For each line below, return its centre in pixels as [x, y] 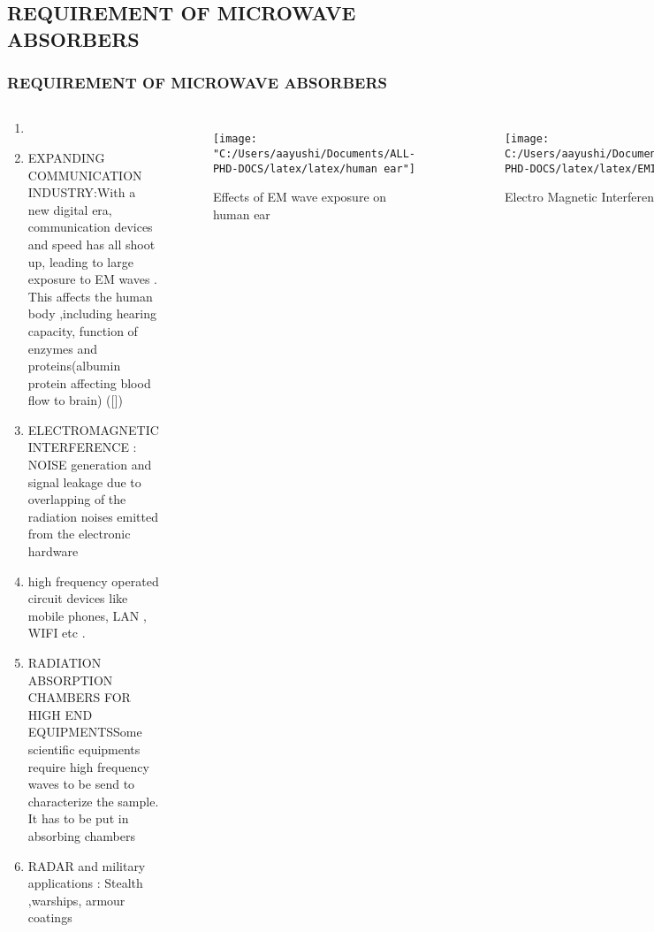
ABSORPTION [70, 680]
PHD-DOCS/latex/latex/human [295, 168]
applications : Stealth [85, 883]
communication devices [90, 227]
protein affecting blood [89, 382]
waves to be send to [81, 784]
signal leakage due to [84, 481]
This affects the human [90, 296]
